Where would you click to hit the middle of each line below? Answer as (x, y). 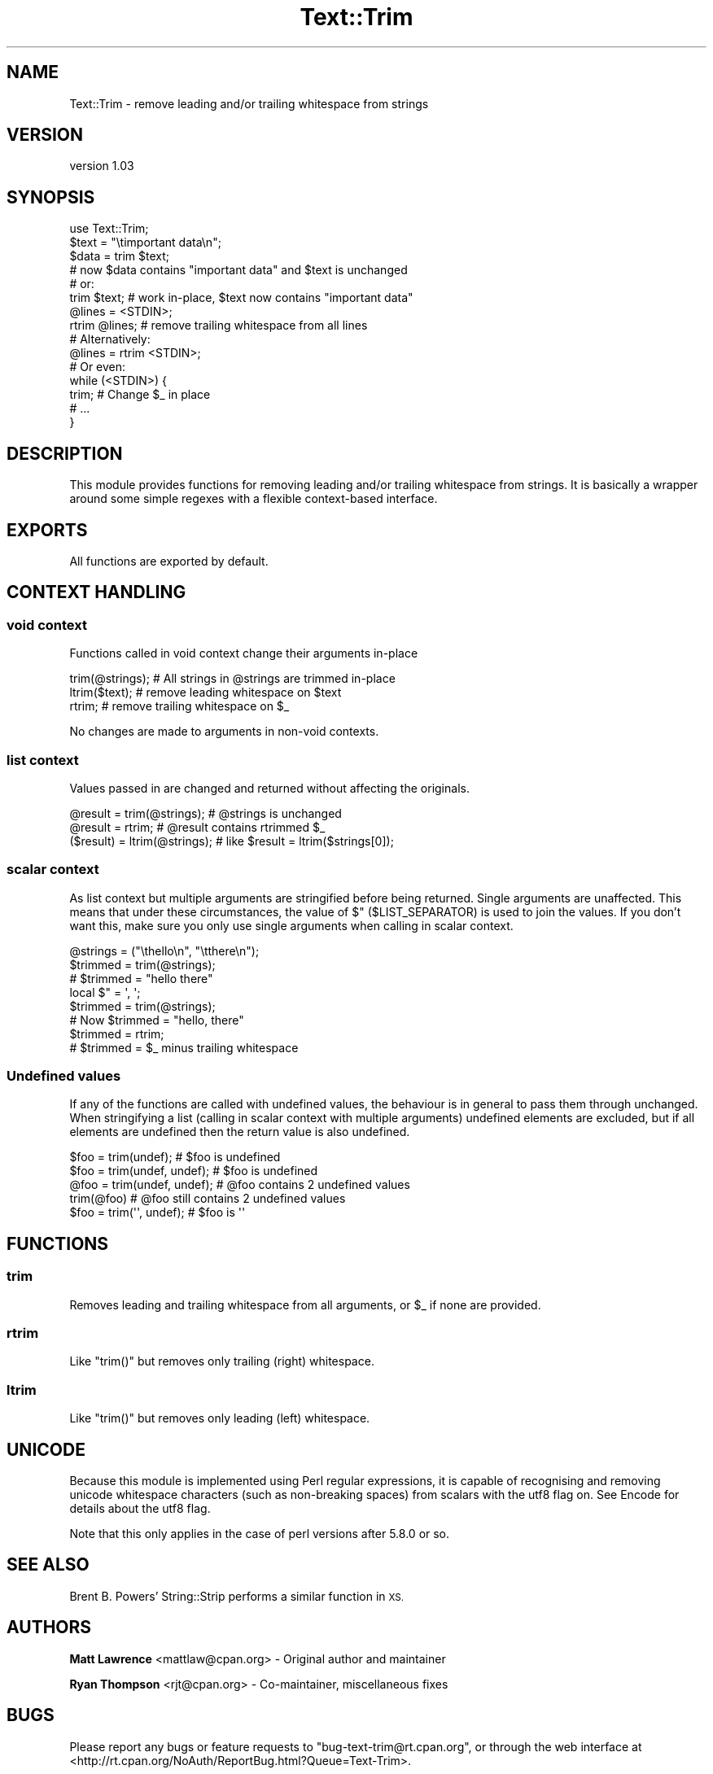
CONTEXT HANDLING (96, 592)
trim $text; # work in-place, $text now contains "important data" (241, 298)
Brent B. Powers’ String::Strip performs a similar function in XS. (237, 1596)
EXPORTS (47, 530)
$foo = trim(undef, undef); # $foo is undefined (194, 1171)
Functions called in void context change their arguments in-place (244, 653)
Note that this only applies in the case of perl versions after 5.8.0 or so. (260, 1534)
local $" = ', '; (105, 992)
